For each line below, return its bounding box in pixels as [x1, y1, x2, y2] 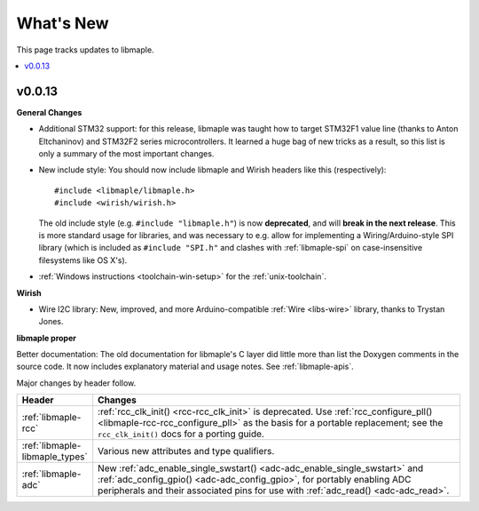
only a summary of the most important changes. [38, 148, 215, 159]
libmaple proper [16, 332, 77, 343]
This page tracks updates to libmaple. [16, 44, 154, 55]
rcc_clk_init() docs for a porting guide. [98, 427, 265, 440]
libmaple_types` [21, 451, 88, 463]
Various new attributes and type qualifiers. [98, 445, 275, 458]
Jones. [38, 316, 64, 327]
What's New [16, 13, 110, 33]
